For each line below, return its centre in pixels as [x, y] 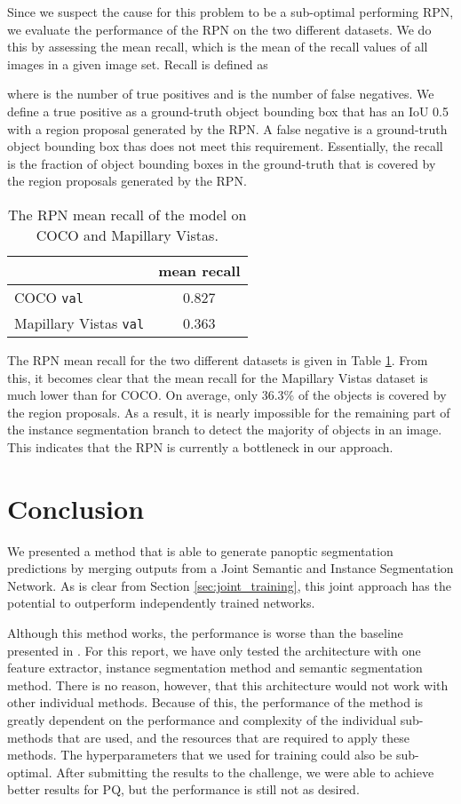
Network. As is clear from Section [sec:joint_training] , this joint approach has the [229, 585]
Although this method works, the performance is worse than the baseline [205, 633]
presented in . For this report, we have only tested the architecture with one [214, 650]
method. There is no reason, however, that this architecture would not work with [228, 685]
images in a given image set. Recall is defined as [138, 64]
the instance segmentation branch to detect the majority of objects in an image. [225, 430]
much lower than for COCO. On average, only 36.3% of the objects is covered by [227, 395]
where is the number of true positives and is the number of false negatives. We [221, 94]
